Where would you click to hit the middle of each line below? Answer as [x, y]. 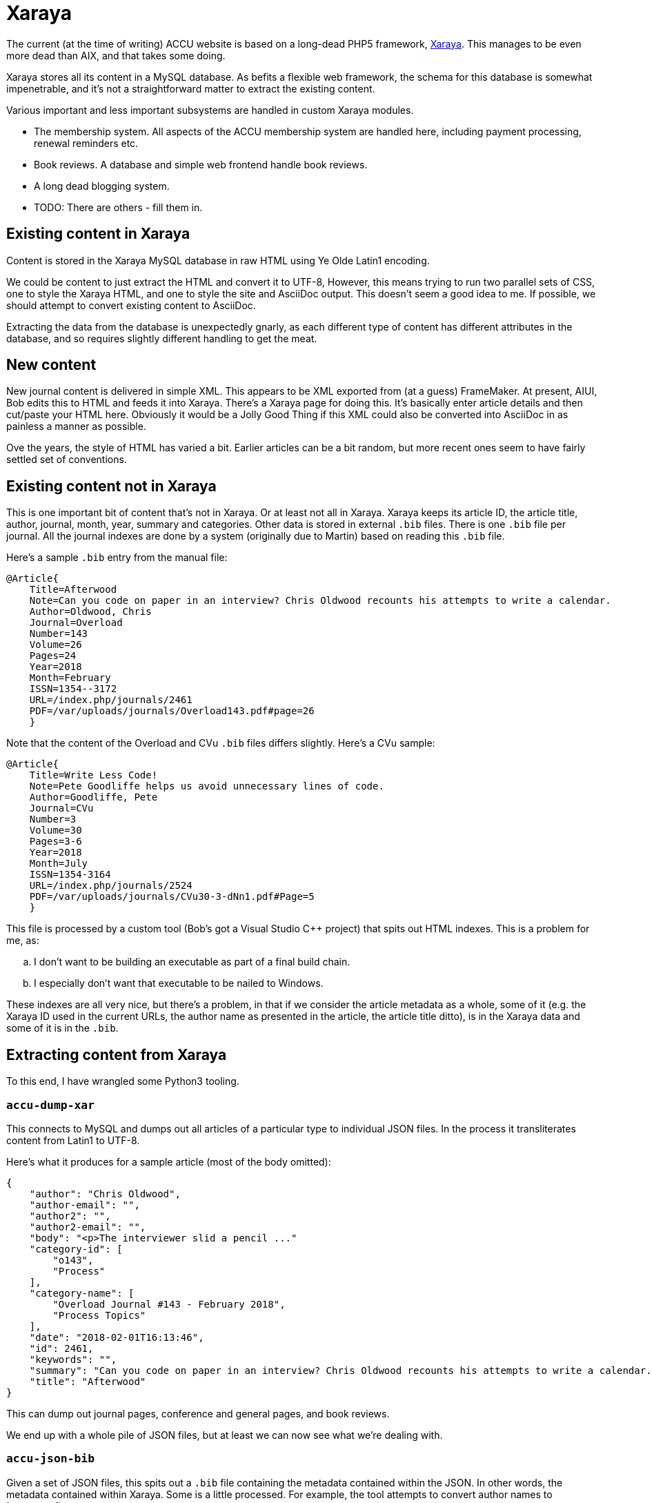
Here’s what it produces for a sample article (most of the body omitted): [169, 1161]
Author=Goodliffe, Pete [93, 797]
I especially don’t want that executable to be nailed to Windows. [179, 983]
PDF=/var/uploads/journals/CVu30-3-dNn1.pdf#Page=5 [172, 897]
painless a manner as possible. [76, 426]
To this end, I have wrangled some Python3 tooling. [123, 1081]
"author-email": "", [85, 1205]
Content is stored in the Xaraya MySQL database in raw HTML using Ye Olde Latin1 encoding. [218, 260]
